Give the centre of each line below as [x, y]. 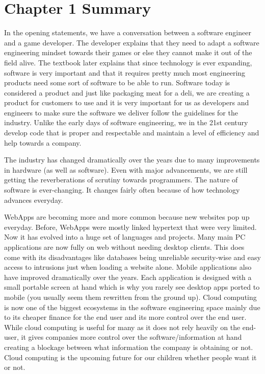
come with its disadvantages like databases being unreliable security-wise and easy [132, 257]
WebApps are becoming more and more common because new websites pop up [127, 217]
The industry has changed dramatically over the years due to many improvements [132, 160]
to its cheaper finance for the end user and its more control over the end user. [125, 317]
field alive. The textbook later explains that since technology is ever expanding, [128, 62]
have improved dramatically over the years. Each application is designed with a [128, 277]
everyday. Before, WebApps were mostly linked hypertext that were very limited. [130, 227]
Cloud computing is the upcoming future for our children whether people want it [130, 357]
